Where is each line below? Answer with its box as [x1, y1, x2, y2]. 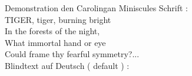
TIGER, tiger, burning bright [5, 13, 111, 25]
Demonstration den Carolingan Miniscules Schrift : [5, 2, 188, 14]
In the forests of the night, [5, 25, 100, 37]
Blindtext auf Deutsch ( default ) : [5, 59, 130, 71]
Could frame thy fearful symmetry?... [5, 48, 140, 60]
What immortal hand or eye [5, 36, 106, 48]
